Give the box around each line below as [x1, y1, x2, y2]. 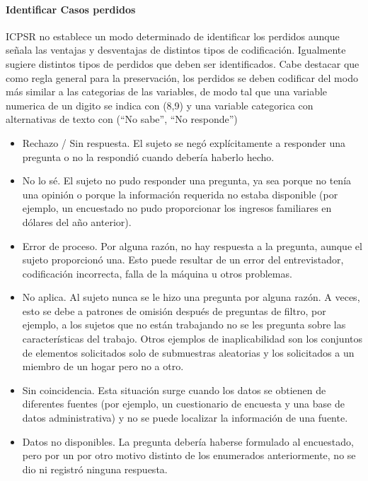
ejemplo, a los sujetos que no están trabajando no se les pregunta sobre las [22, 317, 346, 332]
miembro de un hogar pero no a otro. [22, 359, 184, 374]
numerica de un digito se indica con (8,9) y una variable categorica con [6, 97, 314, 112]
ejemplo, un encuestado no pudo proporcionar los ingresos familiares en [22, 201, 332, 215]
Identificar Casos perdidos [6, 1, 136, 16]
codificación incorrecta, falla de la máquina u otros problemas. [22, 266, 292, 280]
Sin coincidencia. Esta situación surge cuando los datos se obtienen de [22, 382, 326, 397]
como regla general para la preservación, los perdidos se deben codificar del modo [6, 70, 358, 85]
